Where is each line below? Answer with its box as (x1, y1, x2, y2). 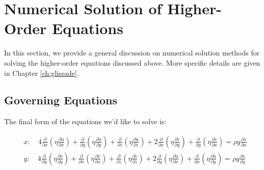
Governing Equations (4, 92, 118, 108)
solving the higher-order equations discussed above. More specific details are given (4, 57, 260, 68)
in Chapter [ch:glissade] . (4, 67, 79, 78)
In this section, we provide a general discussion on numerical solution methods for (4, 47, 260, 58)
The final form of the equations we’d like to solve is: (4, 116, 167, 127)
